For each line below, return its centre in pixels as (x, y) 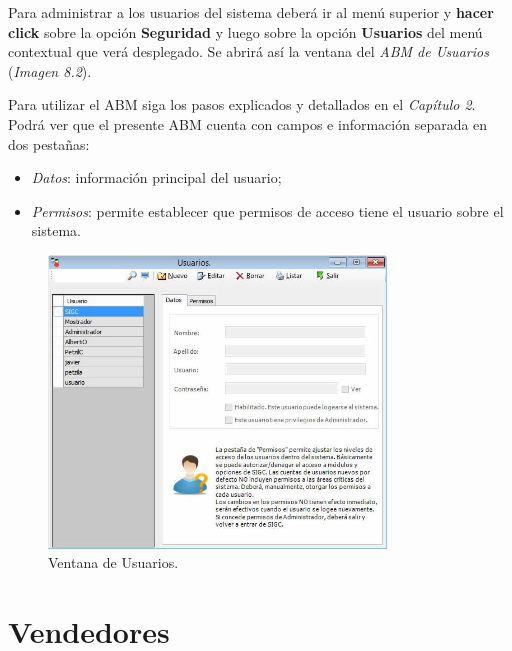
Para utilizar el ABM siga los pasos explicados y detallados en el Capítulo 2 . (242, 104)
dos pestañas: (49, 143)
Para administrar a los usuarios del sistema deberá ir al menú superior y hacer (251, 12)
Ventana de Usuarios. (113, 562)
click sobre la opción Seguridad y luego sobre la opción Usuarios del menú (245, 31)
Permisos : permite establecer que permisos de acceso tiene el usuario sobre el (267, 210)
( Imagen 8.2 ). (50, 70)
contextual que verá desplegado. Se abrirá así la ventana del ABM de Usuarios (248, 51)
